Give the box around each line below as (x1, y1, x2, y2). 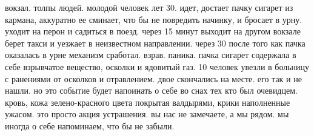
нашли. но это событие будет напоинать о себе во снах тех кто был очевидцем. (5, 84, 298, 97)
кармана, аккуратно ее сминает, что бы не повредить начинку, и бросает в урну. (5, 13, 302, 25)
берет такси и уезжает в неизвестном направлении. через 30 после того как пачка (5, 36, 306, 49)
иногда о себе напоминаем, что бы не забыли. (5, 119, 175, 132)
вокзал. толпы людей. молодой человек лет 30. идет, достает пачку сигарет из (5, 1, 293, 13)
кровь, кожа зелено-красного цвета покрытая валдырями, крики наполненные (5, 96, 290, 108)
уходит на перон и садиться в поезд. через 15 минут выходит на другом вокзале (5, 25, 301, 37)
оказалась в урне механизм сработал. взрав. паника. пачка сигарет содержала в (5, 48, 296, 61)
